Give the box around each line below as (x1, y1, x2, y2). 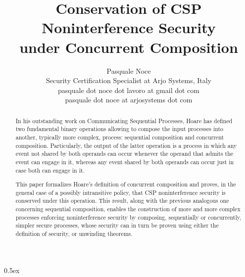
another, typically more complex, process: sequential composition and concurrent (15, 133, 224, 141)
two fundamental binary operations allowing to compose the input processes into (15, 125, 224, 133)
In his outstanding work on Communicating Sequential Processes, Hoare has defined (15, 116, 233, 125)
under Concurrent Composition (19, 37, 238, 57)
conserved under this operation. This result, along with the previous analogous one (15, 196, 229, 205)
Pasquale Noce (106, 65, 151, 76)
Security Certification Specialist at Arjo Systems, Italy (46, 75, 212, 86)
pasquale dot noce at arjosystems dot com (65, 94, 193, 105)
